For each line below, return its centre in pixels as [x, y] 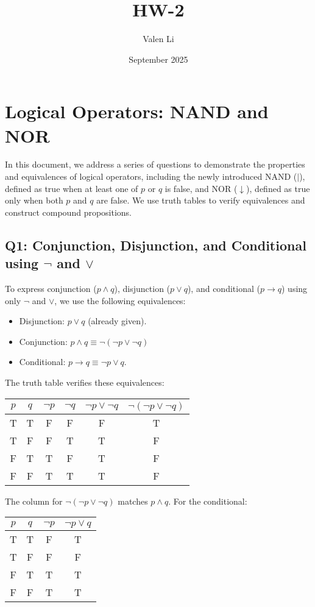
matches [133, 501]
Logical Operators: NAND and [137, 111]
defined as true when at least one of [72, 188]
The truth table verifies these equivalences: [85, 382]
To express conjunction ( [51, 288]
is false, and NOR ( [201, 188]
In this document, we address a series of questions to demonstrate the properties [155, 164]
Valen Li [158, 39]
